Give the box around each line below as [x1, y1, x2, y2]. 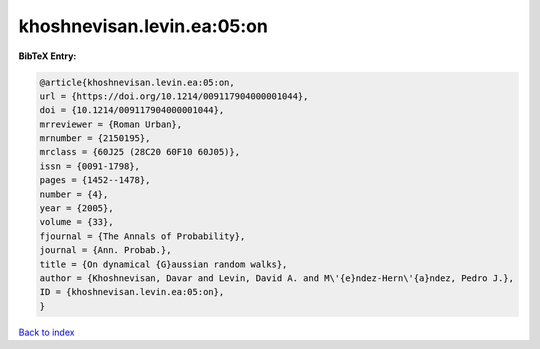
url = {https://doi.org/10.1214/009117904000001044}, [39, 90, 309, 102]
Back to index [18, 326, 75, 338]
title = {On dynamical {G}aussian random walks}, [39, 258, 288, 270]
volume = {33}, [39, 216, 114, 228]
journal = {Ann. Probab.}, [39, 245, 172, 256]
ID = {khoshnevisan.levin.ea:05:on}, [39, 286, 225, 298]
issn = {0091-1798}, [39, 160, 140, 172]
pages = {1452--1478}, [39, 175, 151, 186]
